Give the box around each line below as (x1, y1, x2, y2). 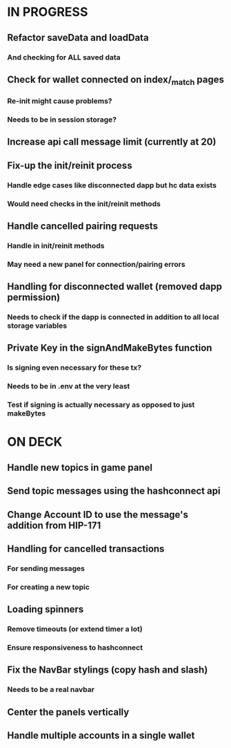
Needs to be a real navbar (7, 685, 95, 695)
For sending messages (7, 563, 85, 573)
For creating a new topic (7, 582, 90, 592)
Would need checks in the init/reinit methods (7, 198, 161, 208)
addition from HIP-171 (7, 519, 101, 531)
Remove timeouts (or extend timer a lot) (7, 624, 143, 634)
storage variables (7, 321, 68, 330)
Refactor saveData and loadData (7, 32, 150, 44)
